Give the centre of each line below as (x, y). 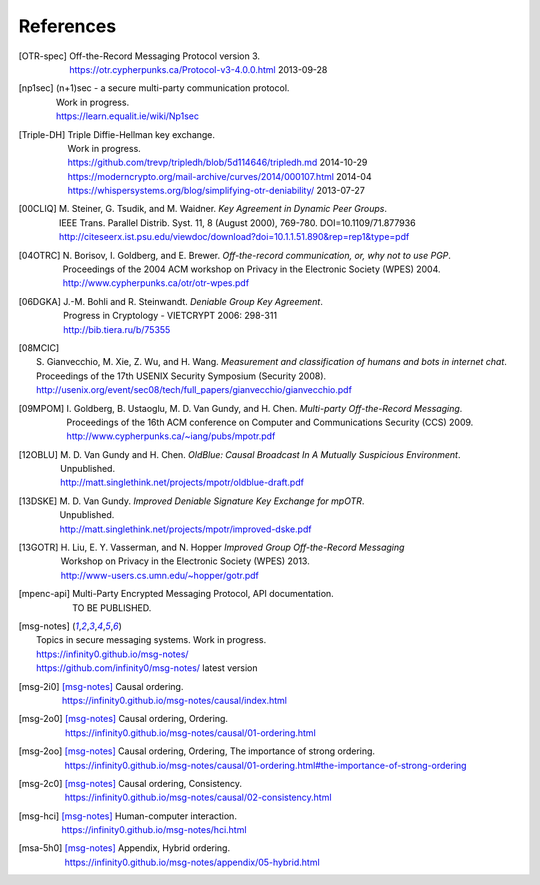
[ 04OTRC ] (39, 255)
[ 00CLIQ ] (37, 209)
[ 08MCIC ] (39, 347)
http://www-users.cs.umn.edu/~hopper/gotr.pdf (160, 575)
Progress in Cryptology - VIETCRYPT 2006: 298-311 (170, 316)
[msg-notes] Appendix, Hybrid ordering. (147, 848)
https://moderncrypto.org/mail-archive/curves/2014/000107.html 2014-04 (219, 176)
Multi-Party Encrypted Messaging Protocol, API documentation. (202, 594)
